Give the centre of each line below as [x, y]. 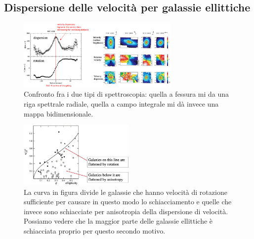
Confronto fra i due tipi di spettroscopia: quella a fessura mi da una [127, 94]
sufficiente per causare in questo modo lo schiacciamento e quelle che [128, 202]
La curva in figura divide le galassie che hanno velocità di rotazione [126, 192]
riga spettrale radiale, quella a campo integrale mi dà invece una [121, 104]
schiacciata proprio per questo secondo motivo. [95, 230]
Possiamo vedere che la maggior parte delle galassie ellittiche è [118, 221]
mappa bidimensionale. [59, 113]
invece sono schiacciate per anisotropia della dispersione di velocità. [126, 211]
